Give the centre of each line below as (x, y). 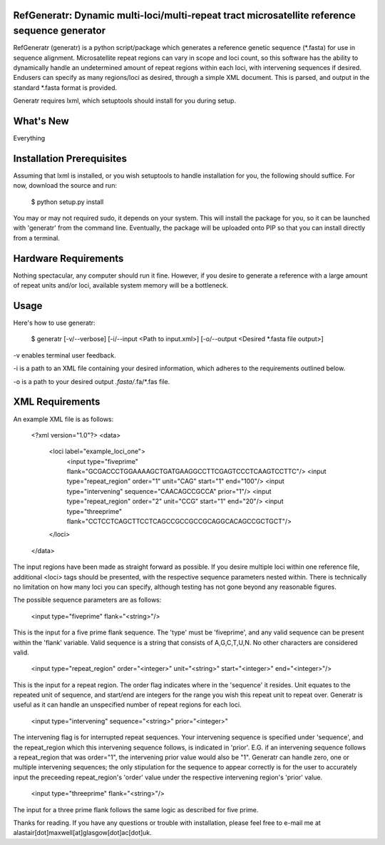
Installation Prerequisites (70, 158)
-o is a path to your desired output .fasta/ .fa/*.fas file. (92, 381)
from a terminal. (36, 238)
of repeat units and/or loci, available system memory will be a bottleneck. (120, 285)
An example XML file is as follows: (63, 419)
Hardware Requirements (68, 258)
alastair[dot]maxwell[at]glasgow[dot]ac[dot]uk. (83, 833)
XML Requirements (57, 402)
